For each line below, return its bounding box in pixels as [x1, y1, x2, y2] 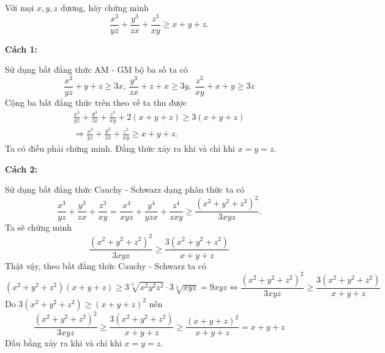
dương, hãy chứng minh [60, 1, 149, 13]
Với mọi [5, 1, 34, 13]
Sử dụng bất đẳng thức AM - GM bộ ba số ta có [5, 63, 188, 76]
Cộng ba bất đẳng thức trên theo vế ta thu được [5, 96, 187, 109]
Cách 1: [5, 42, 37, 55]
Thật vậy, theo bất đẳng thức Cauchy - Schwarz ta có [5, 259, 207, 272]
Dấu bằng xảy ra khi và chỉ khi [5, 336, 122, 349]
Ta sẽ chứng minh [5, 221, 72, 234]
